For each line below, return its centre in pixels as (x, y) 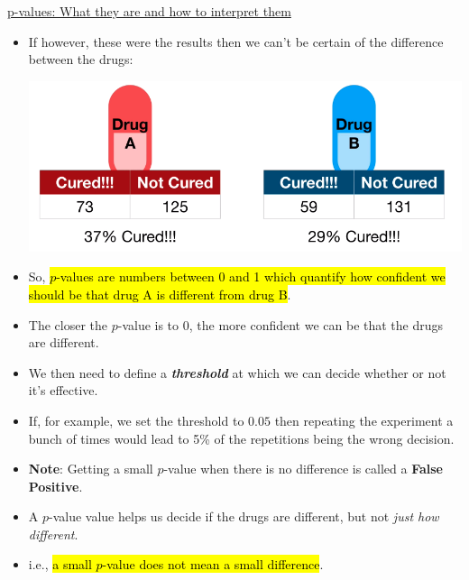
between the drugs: (81, 59)
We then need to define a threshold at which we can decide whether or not (237, 372)
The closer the (68, 324)
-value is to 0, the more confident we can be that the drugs (280, 324)
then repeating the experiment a (364, 420)
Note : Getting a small (91, 469)
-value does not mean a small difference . (213, 564)
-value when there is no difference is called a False (303, 469)
